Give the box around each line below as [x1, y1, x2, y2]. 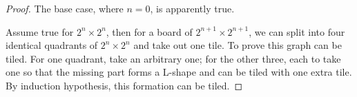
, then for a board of [106, 24, 193, 39]
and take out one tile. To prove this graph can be [133, 38, 342, 52]
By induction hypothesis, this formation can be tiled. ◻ [6, 78, 243, 92]
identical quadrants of [6, 38, 98, 52]
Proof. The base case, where [6, 1, 124, 15]
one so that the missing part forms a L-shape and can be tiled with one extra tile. [6, 65, 352, 79]
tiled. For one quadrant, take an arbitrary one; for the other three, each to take [6, 51, 341, 65]
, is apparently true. [150, 1, 235, 15]
